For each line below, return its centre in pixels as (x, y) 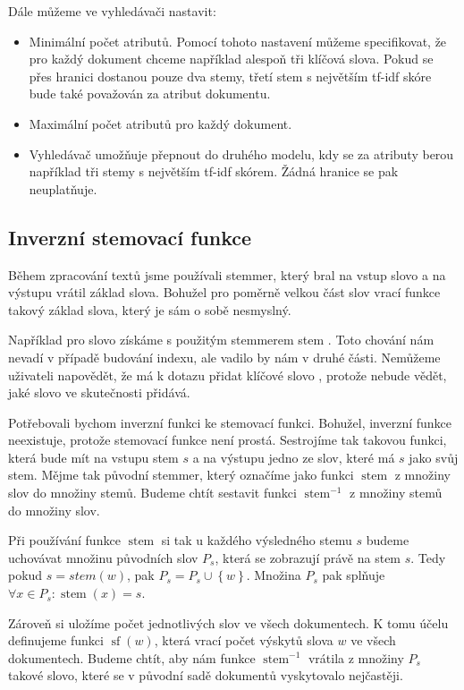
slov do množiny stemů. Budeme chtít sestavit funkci (152, 493)
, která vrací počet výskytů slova (244, 640)
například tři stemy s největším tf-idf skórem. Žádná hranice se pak (214, 171)
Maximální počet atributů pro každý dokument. (160, 123)
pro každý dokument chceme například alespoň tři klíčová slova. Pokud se (231, 59)
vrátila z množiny (356, 657)
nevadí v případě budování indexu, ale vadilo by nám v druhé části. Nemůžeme (224, 357)
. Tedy (428, 557)
